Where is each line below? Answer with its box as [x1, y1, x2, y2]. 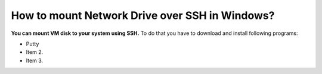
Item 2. [26, 49, 44, 56]
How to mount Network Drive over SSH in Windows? [11, 9, 275, 22]
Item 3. [26, 57, 44, 64]
